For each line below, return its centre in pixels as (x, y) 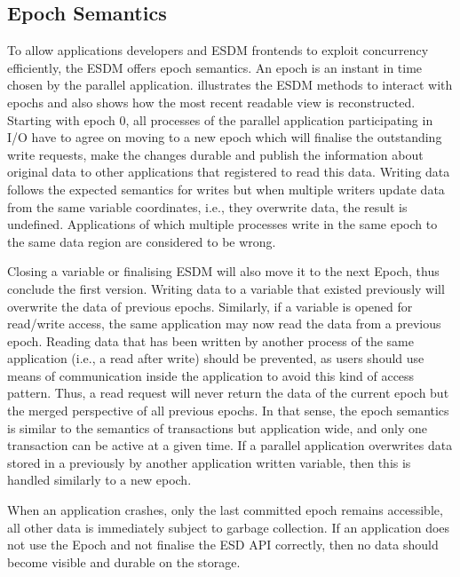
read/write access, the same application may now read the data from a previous (224, 324)
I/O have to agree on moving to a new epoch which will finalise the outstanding (225, 137)
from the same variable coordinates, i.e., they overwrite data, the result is (207, 206)
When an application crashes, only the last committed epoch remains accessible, (225, 510)
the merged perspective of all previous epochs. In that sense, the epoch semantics (228, 411)
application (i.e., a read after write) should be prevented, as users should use (216, 358)
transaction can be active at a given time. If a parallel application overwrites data (230, 445)
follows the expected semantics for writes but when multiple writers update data (226, 189)
